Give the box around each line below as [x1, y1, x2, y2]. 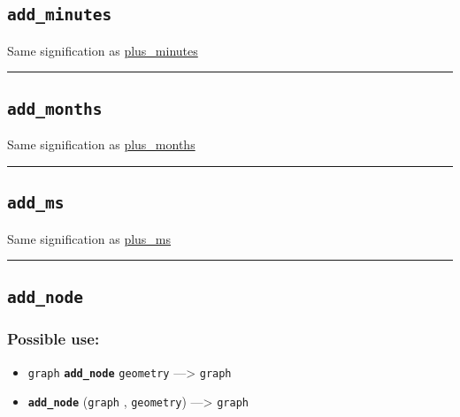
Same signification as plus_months [7, 135, 195, 154]
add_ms [7, 193, 65, 213]
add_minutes [7, 5, 112, 25]
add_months [7, 99, 103, 118]
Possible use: [7, 328, 100, 350]
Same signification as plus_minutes [7, 41, 198, 59]
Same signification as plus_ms [7, 229, 172, 247]
